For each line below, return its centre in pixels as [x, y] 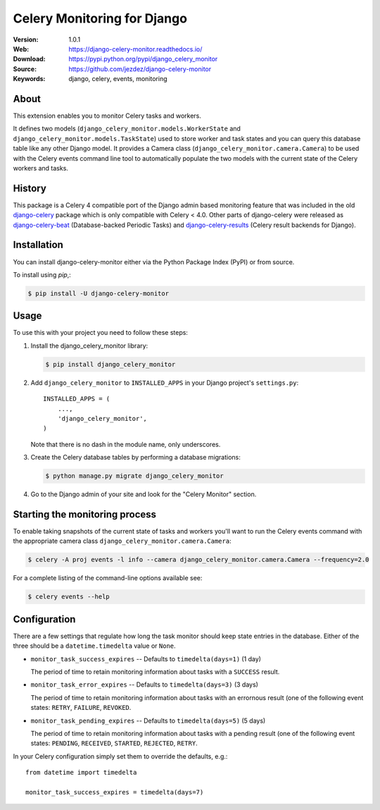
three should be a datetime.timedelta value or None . [94, 646]
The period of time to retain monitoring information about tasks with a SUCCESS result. [155, 672]
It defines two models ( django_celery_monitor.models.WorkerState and [127, 129]
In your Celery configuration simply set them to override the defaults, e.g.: [120, 756]
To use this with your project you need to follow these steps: [100, 333]
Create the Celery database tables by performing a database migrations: [135, 458]
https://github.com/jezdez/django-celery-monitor [140, 69]
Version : [26, 39]
